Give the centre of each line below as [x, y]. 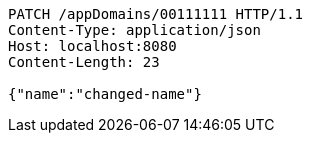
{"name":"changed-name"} [105, 94]
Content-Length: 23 [84, 62]
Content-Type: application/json [134, 30]
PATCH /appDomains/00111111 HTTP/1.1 [156, 14]
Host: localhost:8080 [92, 46]
